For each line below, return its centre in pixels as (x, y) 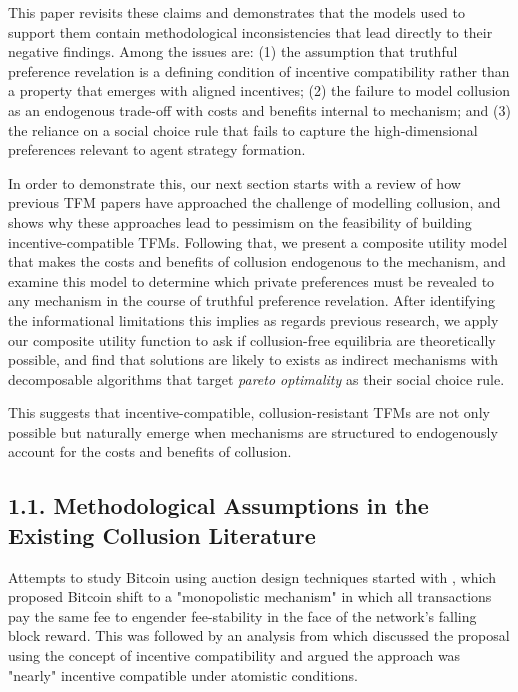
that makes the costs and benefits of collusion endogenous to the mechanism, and (257, 261)
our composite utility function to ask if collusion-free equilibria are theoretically (252, 339)
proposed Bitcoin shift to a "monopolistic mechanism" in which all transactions (250, 596)
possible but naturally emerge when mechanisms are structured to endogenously (253, 431)
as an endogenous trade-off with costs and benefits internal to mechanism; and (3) (259, 109)
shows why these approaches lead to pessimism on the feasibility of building (240, 221)
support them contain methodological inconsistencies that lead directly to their (250, 31)
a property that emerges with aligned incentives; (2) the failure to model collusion (259, 90)
